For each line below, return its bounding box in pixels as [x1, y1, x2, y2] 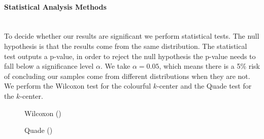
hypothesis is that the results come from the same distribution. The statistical [4, 40, 247, 51]
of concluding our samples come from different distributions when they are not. [4, 70, 250, 81]
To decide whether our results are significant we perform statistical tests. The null [4, 31, 259, 41]
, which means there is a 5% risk [159, 61, 260, 71]
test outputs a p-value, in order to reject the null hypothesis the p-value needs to [4, 50, 256, 61]
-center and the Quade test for [157, 80, 252, 91]
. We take [100, 61, 130, 71]
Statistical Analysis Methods [4, 1, 107, 12]
